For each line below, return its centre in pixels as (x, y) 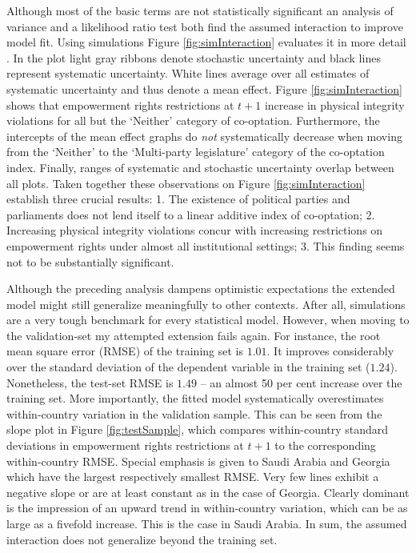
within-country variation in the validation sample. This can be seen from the (194, 413)
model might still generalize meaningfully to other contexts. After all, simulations (206, 304)
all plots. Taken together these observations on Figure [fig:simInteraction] (186, 183)
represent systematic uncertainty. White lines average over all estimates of (188, 73)
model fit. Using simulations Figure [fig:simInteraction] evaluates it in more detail (206, 42)
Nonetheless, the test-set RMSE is (90, 382)
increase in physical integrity (334, 104)
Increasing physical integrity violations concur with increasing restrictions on (195, 230)
